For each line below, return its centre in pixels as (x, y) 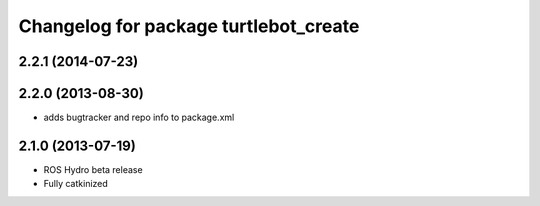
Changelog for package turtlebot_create (189, 26)
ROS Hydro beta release (93, 169)
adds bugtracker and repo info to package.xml (139, 117)
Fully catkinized (76, 184)
